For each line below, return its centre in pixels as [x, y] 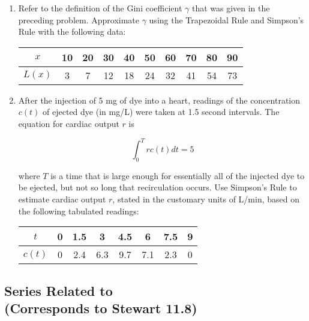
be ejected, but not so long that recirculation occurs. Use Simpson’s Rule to [157, 187]
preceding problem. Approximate [79, 19]
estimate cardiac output [62, 199]
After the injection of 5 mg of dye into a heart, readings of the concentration [159, 100]
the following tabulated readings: [79, 211]
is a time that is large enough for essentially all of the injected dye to [178, 175]
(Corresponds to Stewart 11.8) [101, 308]
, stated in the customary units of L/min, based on [206, 199]
